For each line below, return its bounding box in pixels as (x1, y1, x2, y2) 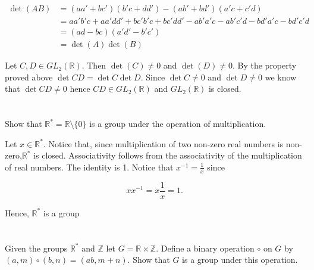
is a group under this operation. (182, 253, 298, 266)
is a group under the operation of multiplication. (89, 117, 266, 130)
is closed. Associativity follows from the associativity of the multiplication (33, 149, 302, 162)
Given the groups (5, 241, 68, 254)
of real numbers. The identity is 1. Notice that (5, 160, 174, 173)
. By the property (232, 59, 297, 72)
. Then (81, 59, 106, 72)
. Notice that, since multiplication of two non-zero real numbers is (43, 137, 284, 150)
